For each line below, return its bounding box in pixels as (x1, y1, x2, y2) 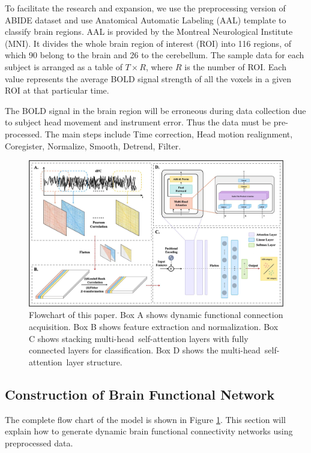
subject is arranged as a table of (5, 60, 122, 73)
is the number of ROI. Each (184, 60, 286, 73)
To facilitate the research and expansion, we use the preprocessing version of (5, 2, 286, 14)
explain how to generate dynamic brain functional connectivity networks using (5, 425, 293, 437)
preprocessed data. (5, 436, 73, 449)
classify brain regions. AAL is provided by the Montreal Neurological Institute (5, 25, 293, 38)
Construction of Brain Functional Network (5, 385, 275, 403)
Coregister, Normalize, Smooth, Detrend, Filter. (5, 139, 181, 152)
